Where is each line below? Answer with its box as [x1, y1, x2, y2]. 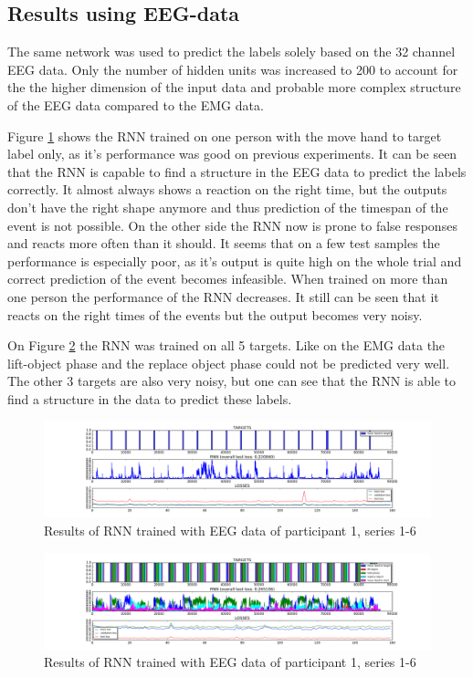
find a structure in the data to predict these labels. [7, 389, 292, 408]
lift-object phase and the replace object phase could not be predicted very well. [7, 353, 450, 372]
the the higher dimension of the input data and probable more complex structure [7, 78, 461, 97]
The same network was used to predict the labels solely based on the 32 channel [7, 42, 456, 61]
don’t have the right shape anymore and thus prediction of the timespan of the [7, 197, 448, 216]
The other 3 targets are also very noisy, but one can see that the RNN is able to [7, 371, 457, 391]
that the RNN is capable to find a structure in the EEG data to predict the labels [7, 161, 467, 181]
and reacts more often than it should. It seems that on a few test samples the [7, 234, 440, 253]
